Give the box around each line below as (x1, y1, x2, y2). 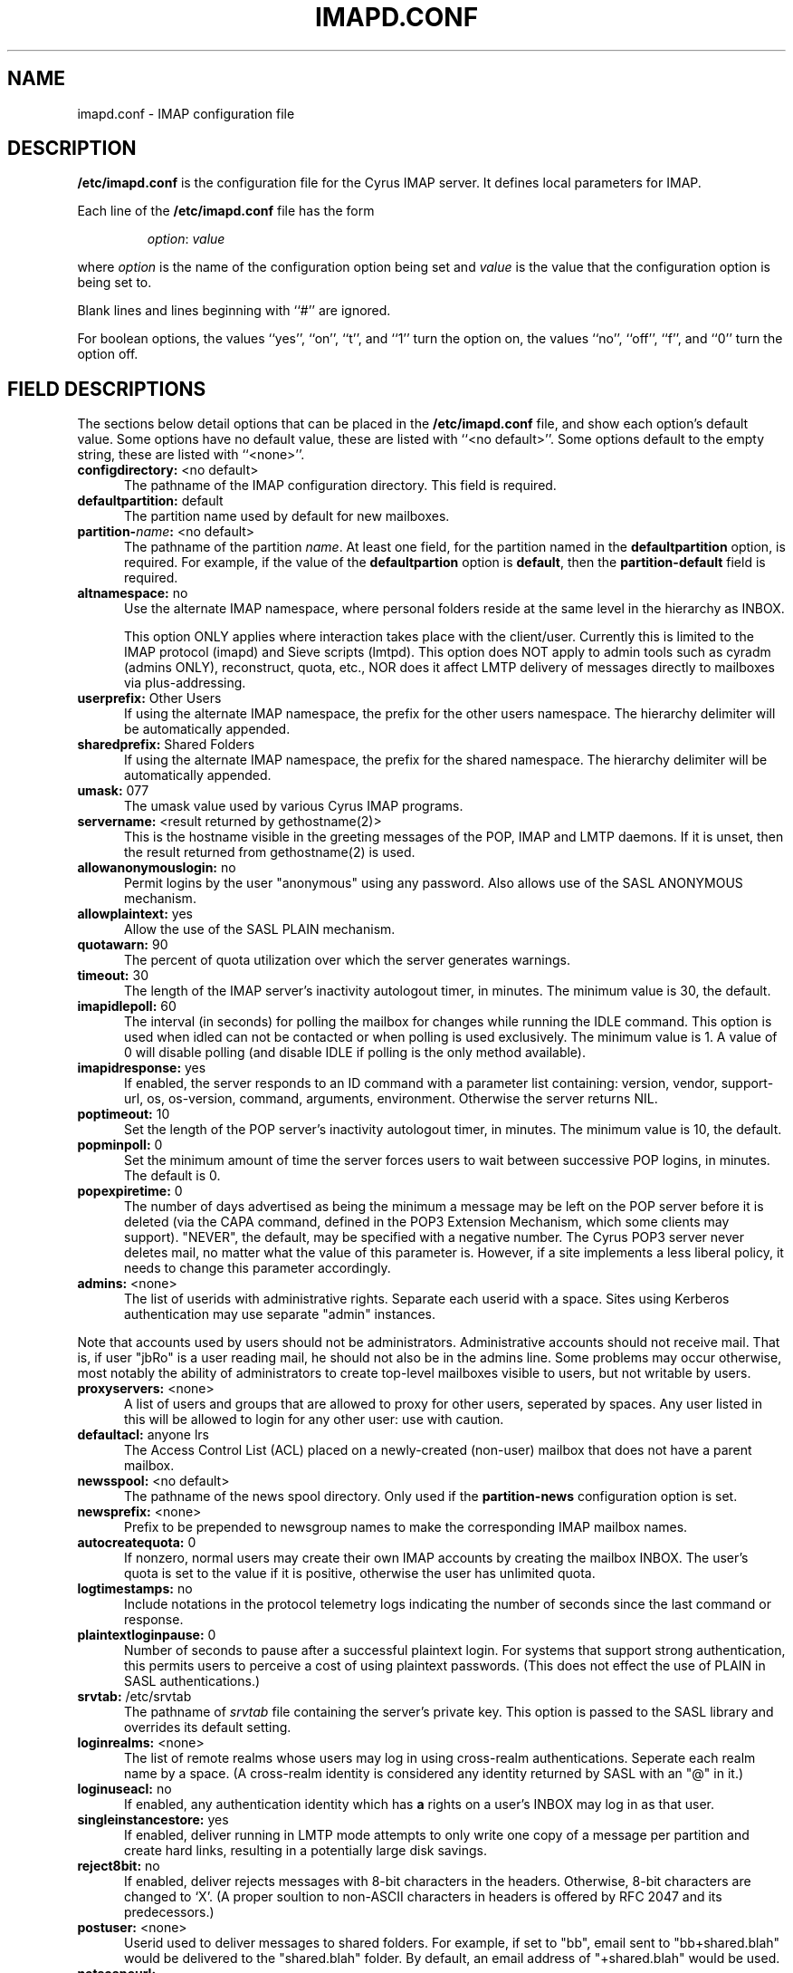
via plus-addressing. (124, 675, 246, 691)
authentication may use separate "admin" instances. (124, 1306, 436, 1323)
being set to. (77, 274, 152, 291)
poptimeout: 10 (77, 1106, 170, 1122)
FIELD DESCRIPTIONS (7, 377, 206, 400)
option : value (147, 231, 225, 247)
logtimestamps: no (77, 1581, 193, 1597)
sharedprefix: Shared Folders (77, 736, 255, 753)
